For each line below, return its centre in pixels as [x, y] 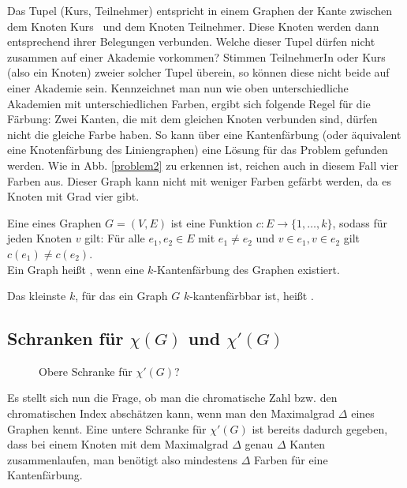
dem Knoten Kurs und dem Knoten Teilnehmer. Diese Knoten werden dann [193, 26]
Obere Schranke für [86, 371]
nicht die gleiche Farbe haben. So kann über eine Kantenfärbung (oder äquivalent [204, 134]
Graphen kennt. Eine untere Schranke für [107, 428]
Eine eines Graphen [54, 222]
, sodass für [360, 222]
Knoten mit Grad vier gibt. [73, 196]
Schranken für [65, 338]
